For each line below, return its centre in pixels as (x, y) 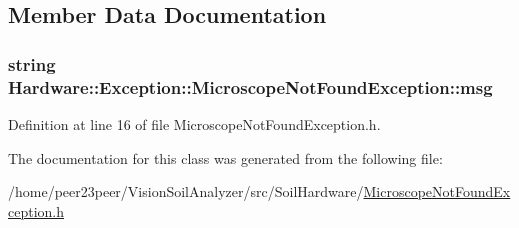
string (32, 63)
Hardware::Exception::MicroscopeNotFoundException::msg (250, 86)
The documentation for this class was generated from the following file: (225, 157)
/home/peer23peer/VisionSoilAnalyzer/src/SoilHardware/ (186, 191)
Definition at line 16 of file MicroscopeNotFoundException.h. (194, 123)
